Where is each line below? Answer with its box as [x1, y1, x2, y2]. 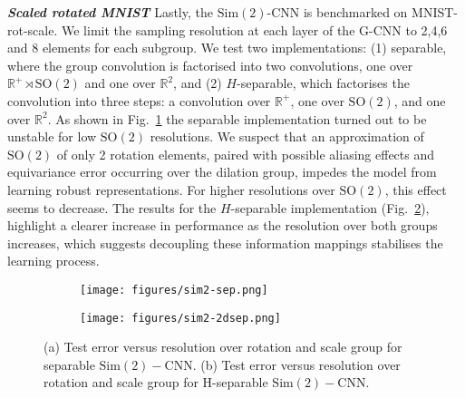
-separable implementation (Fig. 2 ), [230, 198, 430, 217]
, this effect [384, 180, 447, 199]
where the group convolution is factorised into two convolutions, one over [7, 55, 413, 74]
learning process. [7, 251, 100, 270]
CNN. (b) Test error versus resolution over [164, 354, 401, 374]
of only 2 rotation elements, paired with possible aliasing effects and [56, 144, 435, 163]
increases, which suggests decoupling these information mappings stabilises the [7, 233, 443, 252]
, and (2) [173, 73, 222, 92]
